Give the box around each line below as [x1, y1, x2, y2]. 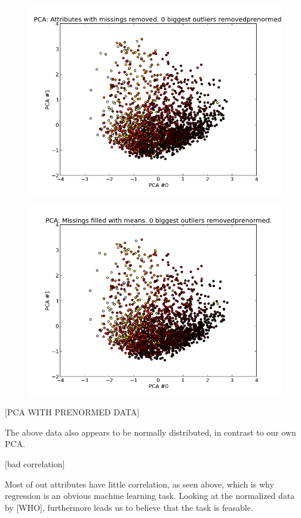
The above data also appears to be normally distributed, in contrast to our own [5, 425, 296, 438]
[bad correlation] [5, 457, 65, 470]
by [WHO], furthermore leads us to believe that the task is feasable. [5, 501, 253, 513]
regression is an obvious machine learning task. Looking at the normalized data [5, 489, 295, 502]
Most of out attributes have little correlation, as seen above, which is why [5, 477, 274, 490]
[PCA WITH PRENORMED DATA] [5, 406, 140, 418]
